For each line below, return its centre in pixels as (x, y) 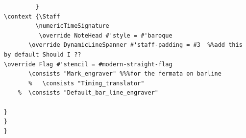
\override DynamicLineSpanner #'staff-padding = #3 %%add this (135, 45)
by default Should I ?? (43, 54)
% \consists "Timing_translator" (86, 83)
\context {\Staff (32, 16)
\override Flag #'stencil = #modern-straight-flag (88, 64)
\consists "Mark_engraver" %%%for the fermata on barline (125, 74)
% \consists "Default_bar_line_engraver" (88, 93)
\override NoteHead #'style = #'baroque (106, 35)
